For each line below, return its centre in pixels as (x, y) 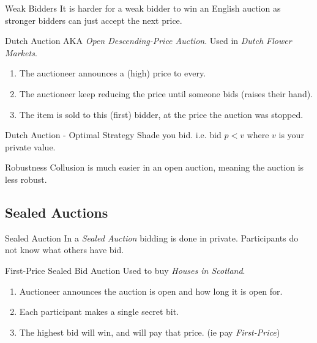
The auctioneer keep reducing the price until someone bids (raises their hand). (166, 93)
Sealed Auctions (57, 212)
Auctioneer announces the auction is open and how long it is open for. (151, 291)
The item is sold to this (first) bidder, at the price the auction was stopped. (161, 114)
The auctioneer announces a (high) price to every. (113, 73)
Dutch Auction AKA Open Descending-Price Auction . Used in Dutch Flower (148, 41)
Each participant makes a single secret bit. (99, 312)
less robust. (26, 179)
